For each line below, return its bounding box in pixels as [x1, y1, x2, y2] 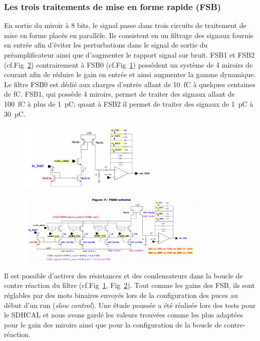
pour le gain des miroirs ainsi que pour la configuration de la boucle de [4, 319, 222, 329]
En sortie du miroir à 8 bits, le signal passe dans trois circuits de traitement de [4, 20, 246, 31]
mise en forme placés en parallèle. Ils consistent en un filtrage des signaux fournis [4, 30, 253, 40]
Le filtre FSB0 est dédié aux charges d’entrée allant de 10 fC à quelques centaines [4, 79, 255, 89]
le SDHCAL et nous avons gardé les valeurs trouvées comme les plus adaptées [4, 309, 243, 320]
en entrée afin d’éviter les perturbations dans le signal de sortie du [4, 40, 208, 50]
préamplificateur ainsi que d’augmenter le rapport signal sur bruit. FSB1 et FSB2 [4, 50, 255, 60]
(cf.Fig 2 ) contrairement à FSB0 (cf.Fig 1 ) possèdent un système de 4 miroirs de [4, 59, 253, 70]
